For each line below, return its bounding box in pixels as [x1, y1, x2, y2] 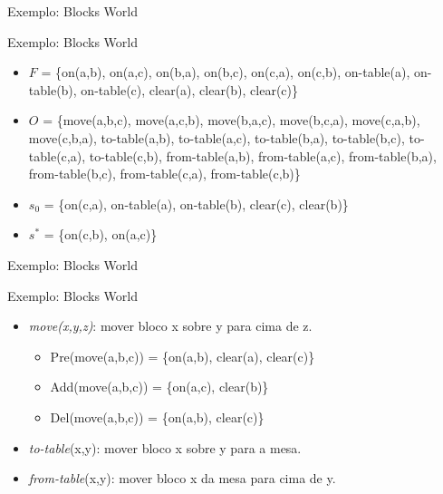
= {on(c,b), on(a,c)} [43, 225, 158, 244]
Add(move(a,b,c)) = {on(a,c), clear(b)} [50, 377, 269, 396]
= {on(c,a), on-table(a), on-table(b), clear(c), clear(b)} [43, 194, 349, 213]
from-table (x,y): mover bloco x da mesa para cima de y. [28, 469, 336, 488]
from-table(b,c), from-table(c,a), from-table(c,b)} [28, 164, 301, 183]
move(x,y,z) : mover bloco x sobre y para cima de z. [28, 316, 313, 335]
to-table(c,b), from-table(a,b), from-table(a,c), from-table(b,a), [89, 146, 437, 165]
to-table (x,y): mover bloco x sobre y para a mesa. [28, 438, 302, 457]
